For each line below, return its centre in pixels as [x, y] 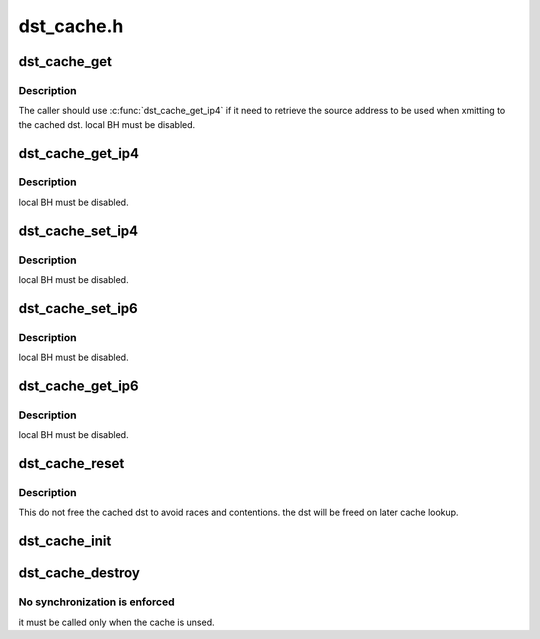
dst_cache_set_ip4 [78, 230]
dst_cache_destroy [79, 573]
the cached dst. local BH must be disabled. [107, 124]
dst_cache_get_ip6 [78, 385]
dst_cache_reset [71, 463]
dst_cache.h [71, 26]
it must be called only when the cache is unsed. [116, 622]
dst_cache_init [65, 541]
